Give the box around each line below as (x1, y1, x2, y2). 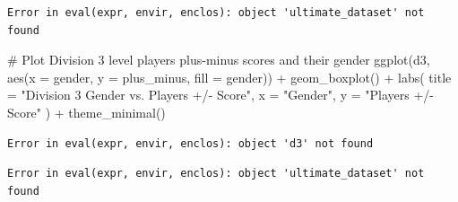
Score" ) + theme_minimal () (7, 102, 166, 121)
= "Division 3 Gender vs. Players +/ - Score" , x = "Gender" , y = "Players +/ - (7, 85, 434, 104)
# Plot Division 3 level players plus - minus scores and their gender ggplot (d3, (7, 50, 430, 69)
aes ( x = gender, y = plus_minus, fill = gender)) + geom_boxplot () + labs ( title (7, 67, 452, 86)
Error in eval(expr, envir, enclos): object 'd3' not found (7, 136, 374, 150)
